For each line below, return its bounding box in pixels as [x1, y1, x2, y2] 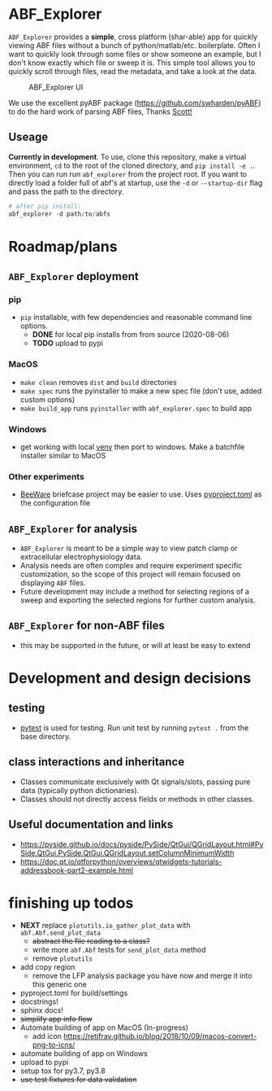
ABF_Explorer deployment [8, 269, 140, 283]
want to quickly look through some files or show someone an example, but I [8, 49, 261, 59]
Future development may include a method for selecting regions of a [19, 587, 250, 597]
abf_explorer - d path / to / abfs [8, 209, 111, 218]
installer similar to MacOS [19, 450, 106, 460]
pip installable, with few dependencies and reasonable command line [19, 313, 253, 322]
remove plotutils [32, 953, 93, 963]
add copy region [19, 962, 76, 972]
